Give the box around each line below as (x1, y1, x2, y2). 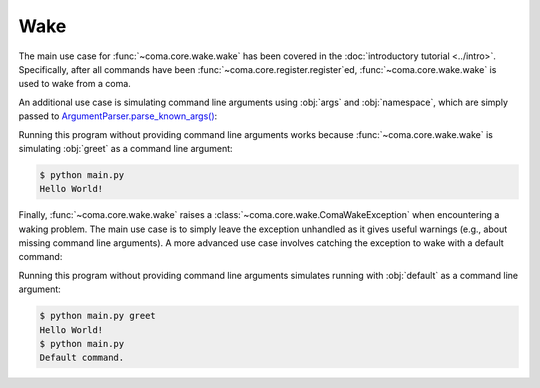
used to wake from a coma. (18, 78, 132, 90)
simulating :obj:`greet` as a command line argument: (18, 142, 234, 154)
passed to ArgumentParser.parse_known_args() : (18, 110, 218, 122)
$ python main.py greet (39, 310, 157, 322)
